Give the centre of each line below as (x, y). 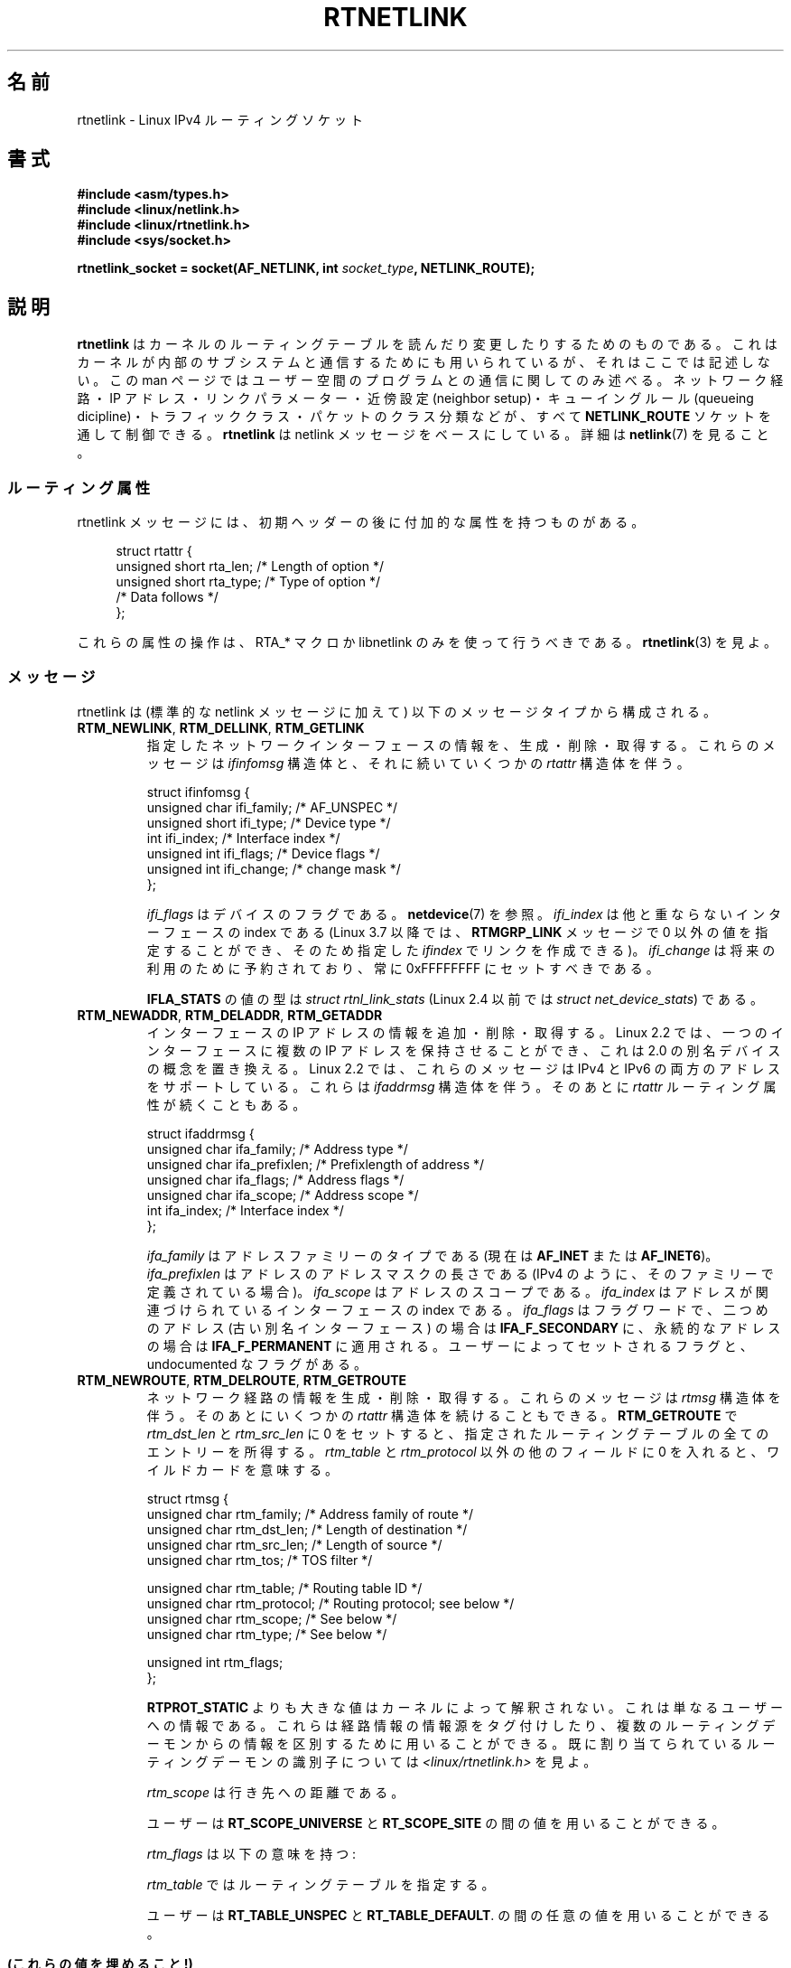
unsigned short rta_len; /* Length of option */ (250, 567)
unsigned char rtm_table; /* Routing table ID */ (284, 1588)
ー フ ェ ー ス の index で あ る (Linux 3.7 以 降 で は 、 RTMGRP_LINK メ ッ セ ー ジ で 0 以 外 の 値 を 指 (457, 932)
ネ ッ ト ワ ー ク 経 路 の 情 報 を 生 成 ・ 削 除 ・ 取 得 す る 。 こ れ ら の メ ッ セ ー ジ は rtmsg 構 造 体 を (464, 1397)
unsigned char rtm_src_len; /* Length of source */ (294, 1544)
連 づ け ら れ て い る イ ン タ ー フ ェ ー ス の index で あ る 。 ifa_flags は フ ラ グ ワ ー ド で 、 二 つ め (457, 1309)
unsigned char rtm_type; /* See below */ (267, 1634)
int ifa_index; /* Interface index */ (245, 1210)
